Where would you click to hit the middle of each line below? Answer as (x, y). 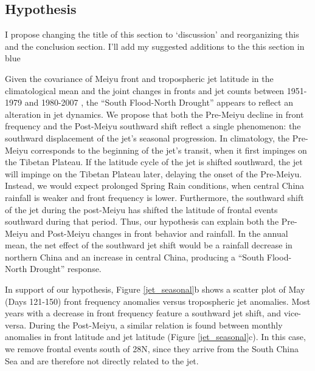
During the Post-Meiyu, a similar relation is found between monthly (156, 325)
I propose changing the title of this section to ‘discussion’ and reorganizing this (152, 34)
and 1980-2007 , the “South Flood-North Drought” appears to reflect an (159, 102)
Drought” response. (65, 269)
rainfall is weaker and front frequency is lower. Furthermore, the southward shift (154, 197)
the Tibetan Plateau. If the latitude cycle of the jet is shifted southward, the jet (154, 162)
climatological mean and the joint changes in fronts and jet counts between (145, 90)
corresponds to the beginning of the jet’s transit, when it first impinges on (169, 150)
